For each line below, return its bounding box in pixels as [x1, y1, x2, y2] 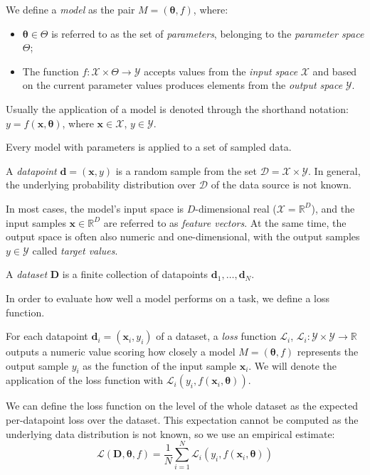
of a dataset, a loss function [156, 329, 277, 343]
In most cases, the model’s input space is [6, 201, 184, 215]
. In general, [308, 163, 361, 178]
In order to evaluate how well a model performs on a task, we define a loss [6, 290, 330, 305]
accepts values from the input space [144, 63, 298, 78]
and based [312, 63, 357, 78]
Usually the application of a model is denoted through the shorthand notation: [6, 101, 349, 116]
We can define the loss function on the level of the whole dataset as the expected [6, 398, 358, 413]
